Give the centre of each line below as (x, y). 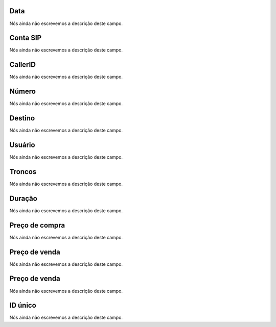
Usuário (22, 145)
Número (22, 92)
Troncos (23, 172)
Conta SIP (26, 38)
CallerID (22, 65)
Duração (24, 198)
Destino (22, 118)
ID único (23, 305)
